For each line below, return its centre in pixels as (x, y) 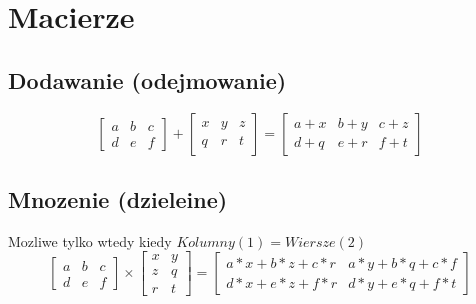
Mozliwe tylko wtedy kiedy (90, 240)
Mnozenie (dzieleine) (118, 198)
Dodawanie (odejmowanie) (147, 79)
